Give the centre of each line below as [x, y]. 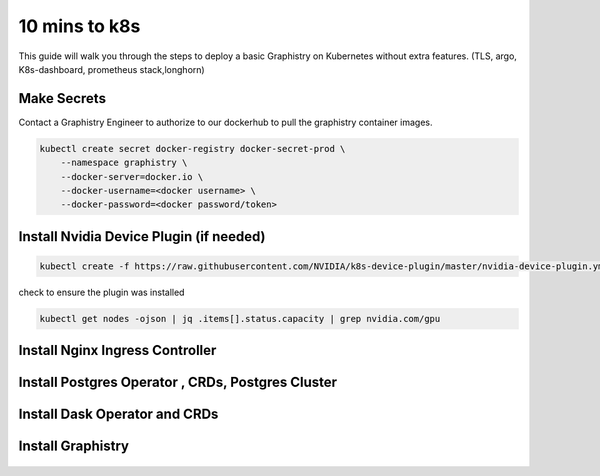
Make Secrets [62, 98]
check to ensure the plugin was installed [101, 292]
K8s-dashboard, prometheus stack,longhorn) [111, 69]
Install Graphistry [74, 446]
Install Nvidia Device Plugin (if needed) [142, 236]
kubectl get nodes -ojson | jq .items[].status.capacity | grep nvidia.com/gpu [240, 318]
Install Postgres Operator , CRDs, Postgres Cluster [178, 382]
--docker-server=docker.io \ [132, 176]
